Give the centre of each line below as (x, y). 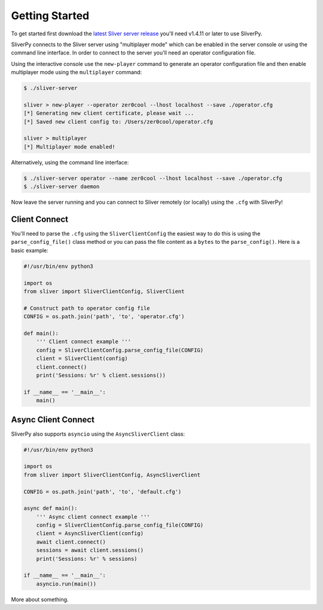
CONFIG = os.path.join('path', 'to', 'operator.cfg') (104, 317)
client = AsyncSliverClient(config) (90, 534)
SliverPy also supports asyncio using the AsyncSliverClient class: (98, 434)
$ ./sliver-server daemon (62, 187)
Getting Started (50, 16)
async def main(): (51, 508)
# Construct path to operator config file (87, 308)
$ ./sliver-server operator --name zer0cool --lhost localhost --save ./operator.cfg (153, 178)
